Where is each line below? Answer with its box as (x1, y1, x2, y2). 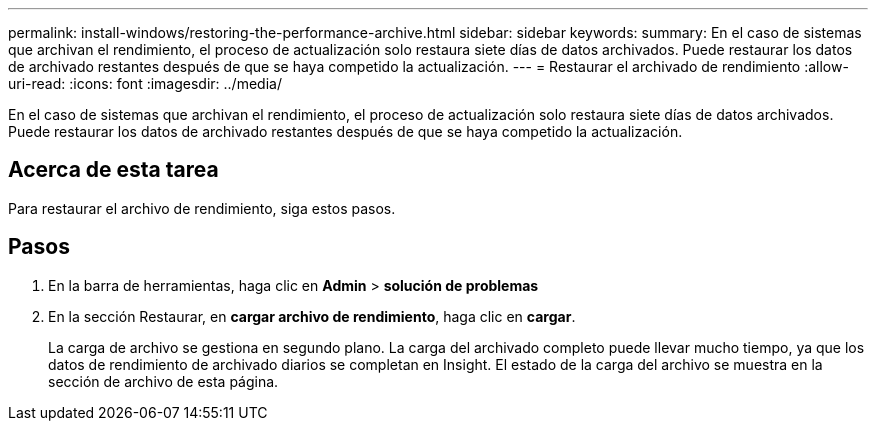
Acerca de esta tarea (8, 157, 219, 183)
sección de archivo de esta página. (48, 372, 279, 390)
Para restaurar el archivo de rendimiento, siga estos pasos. (8, 199, 396, 217)
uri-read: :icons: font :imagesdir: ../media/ (8, 75, 282, 92)
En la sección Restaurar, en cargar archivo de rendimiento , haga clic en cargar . (48, 307, 576, 325)
